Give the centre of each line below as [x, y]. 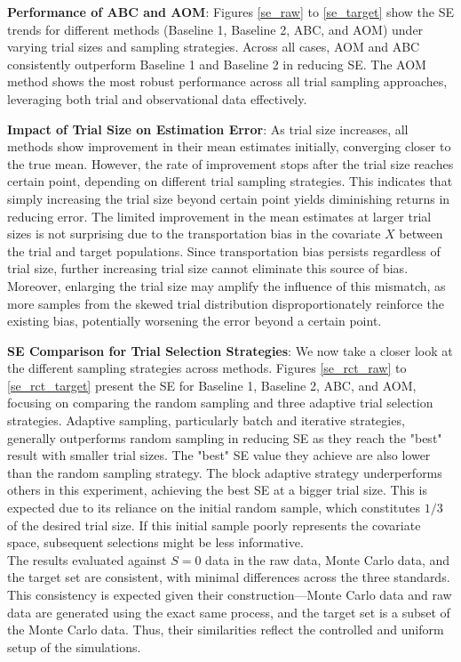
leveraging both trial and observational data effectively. [157, 98]
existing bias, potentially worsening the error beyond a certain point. [195, 321]
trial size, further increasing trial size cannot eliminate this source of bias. [208, 268]
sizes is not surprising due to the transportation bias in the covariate [194, 234]
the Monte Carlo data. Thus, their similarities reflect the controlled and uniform [226, 630]
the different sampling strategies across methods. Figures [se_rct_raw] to [207, 368]
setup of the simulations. [74, 646]
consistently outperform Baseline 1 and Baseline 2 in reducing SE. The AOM [217, 64]
